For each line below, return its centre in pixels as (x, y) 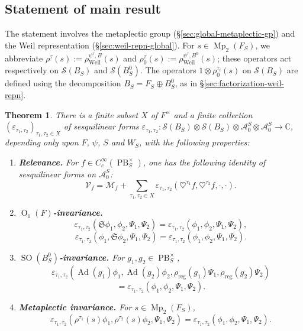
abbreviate (24, 58)
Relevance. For (49, 162)
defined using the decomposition (63, 83)
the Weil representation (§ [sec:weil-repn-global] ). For (100, 45)
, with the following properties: (194, 142)
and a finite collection (213, 114)
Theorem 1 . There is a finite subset (72, 114)
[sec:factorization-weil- (244, 83)
